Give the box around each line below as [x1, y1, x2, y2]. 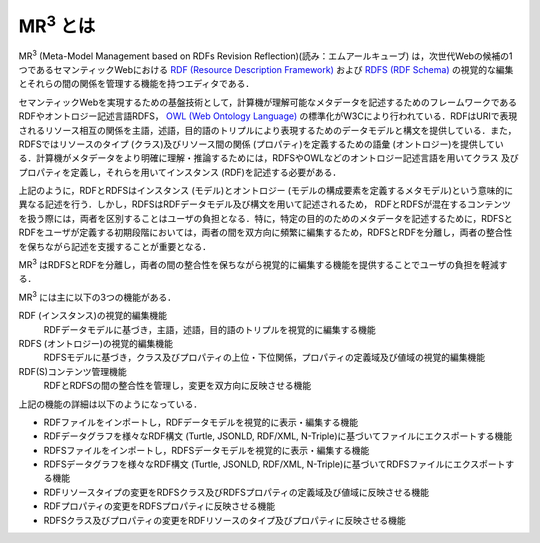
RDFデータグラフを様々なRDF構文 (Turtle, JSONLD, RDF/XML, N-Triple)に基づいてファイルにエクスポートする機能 [43, 430, 513, 442]
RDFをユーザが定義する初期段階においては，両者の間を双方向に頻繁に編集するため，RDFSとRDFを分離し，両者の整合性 [18, 226, 513, 239]
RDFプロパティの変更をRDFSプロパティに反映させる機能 [43, 500, 276, 512]
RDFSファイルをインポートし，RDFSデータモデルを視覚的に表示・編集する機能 [43, 444, 370, 456]
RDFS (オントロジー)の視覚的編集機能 [18, 337, 174, 349]
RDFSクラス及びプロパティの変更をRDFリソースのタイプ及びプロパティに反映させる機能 [43, 514, 407, 526]
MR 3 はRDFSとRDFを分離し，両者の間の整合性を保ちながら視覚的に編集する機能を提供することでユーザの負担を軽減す [18, 257, 508, 271]
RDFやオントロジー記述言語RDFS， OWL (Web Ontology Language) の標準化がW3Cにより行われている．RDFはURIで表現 [18, 110, 518, 122]
